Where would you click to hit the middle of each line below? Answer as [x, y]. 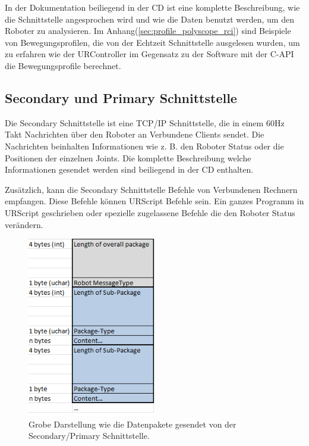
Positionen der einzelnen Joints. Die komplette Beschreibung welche [128, 157]
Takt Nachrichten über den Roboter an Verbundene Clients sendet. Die [135, 134]
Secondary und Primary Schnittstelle [121, 97]
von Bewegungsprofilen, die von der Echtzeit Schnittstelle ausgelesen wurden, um [152, 42]
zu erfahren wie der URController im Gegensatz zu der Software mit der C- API [149, 54]
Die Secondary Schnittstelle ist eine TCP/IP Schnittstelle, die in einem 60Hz [145, 122]
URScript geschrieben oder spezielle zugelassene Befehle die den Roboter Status [150, 212]
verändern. [24, 224]
